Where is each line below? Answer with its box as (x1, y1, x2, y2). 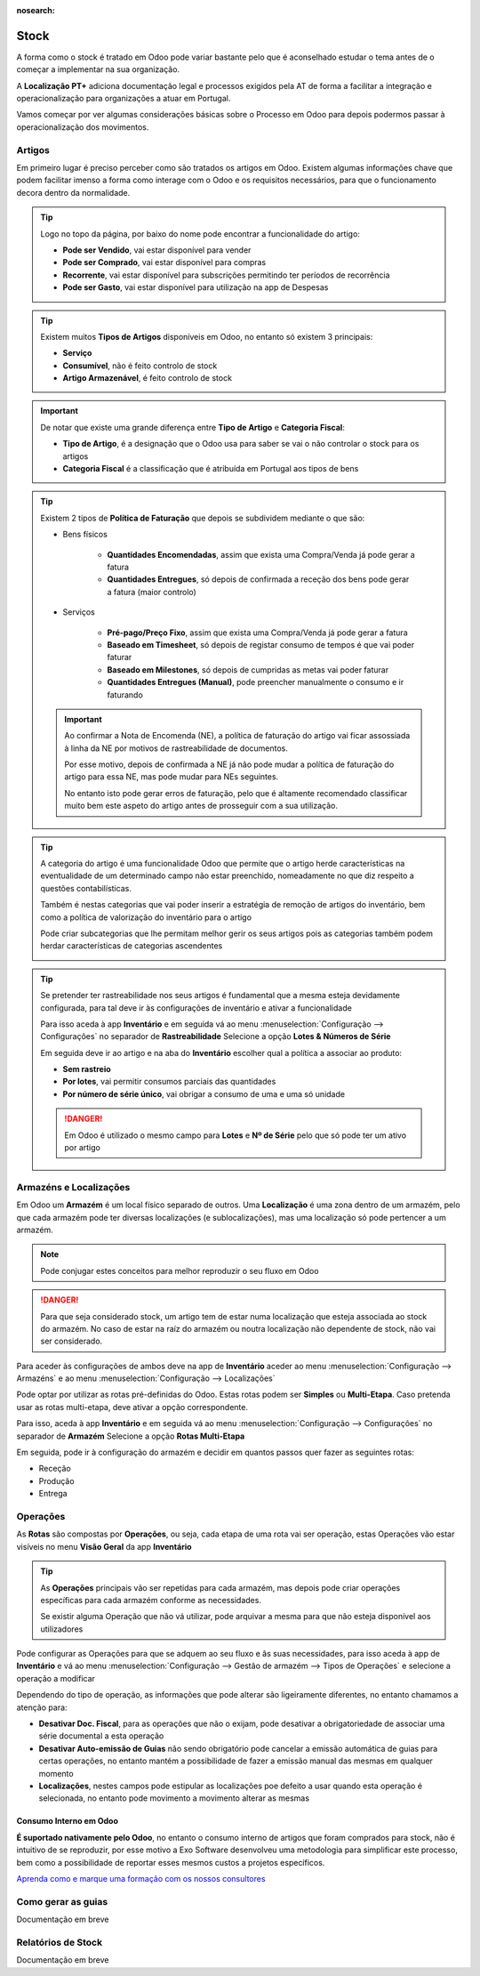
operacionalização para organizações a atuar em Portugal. (16, 93, 231, 104)
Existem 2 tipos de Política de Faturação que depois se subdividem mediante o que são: (40, 512, 365, 523)
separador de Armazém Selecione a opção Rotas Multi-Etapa (16, 1431, 245, 1441)
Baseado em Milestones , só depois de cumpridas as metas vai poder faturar (107, 664, 389, 675)
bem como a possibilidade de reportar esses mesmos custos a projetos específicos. (16, 1857, 325, 1867)
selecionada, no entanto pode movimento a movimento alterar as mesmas (38, 1793, 310, 1803)
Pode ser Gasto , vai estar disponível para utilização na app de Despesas (62, 282, 329, 293)
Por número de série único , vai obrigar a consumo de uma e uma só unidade (62, 1088, 346, 1099)
